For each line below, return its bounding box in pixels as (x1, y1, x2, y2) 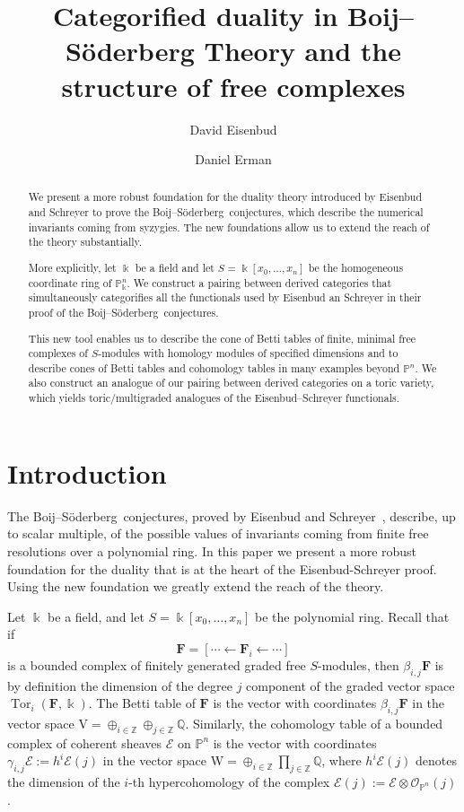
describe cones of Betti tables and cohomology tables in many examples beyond (28, 360, 400, 375)
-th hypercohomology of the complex (128, 773, 330, 791)
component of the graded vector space (246, 676, 455, 694)
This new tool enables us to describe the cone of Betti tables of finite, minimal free (28, 330, 416, 345)
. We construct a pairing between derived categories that (127, 275, 392, 290)
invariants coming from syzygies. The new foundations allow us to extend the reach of (28, 219, 430, 234)
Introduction (7, 454, 167, 491)
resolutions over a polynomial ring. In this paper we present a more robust (7, 541, 417, 560)
